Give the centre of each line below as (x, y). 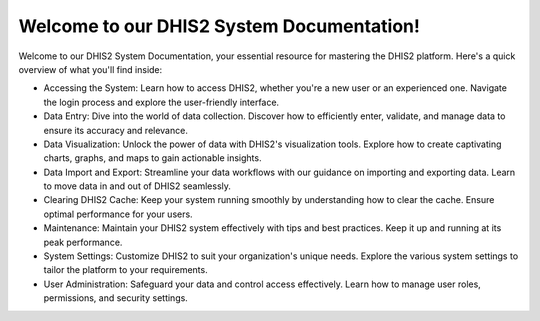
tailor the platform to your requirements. (126, 270)
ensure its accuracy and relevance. (116, 130)
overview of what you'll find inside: (90, 69)
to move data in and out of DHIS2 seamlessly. (137, 186)
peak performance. (83, 242)
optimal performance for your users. (118, 214)
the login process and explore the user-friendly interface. (161, 102)
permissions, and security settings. (116, 298)
